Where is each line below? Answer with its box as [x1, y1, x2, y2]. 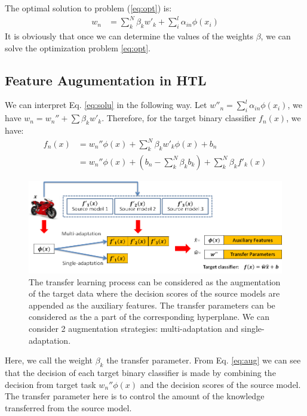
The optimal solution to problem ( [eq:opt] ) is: [5, 2, 172, 14]
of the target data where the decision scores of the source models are [29, 287, 280, 300]
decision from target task [5, 378, 96, 390]
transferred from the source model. [5, 401, 132, 414]
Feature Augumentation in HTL [5, 70, 207, 89]
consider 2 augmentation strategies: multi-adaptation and [29, 322, 239, 334]
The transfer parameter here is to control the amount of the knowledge [5, 390, 265, 402]
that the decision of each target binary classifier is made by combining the [5, 366, 276, 378]
